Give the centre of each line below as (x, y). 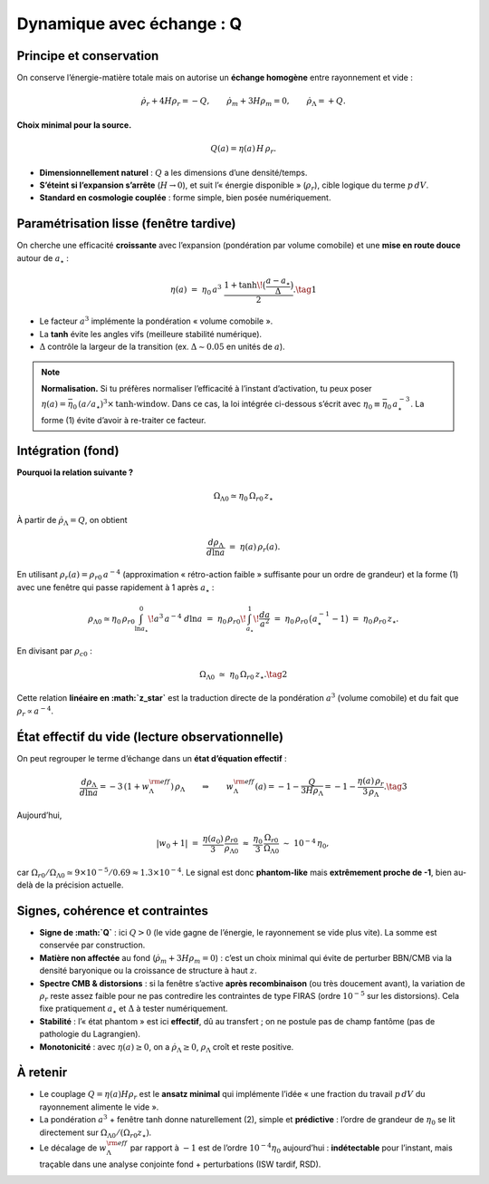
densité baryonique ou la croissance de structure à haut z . (148, 971)
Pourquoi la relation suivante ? (75, 472)
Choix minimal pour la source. (74, 125)
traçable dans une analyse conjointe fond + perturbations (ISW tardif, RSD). (180, 1164)
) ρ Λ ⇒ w (202, 788)
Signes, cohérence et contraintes (112, 911)
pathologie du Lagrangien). (90, 1034)
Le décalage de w (73, 1148)
